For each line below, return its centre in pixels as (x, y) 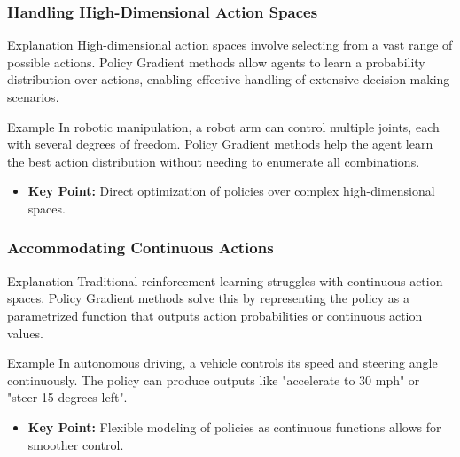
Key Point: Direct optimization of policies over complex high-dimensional (231, 191)
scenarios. (33, 97)
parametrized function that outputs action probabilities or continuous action (215, 315)
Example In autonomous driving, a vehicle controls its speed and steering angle (222, 363)
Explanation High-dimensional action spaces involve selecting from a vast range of (230, 45)
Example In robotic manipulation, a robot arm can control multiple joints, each (223, 126)
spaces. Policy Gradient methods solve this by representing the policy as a (208, 298)
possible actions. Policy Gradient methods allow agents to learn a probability (216, 62)
